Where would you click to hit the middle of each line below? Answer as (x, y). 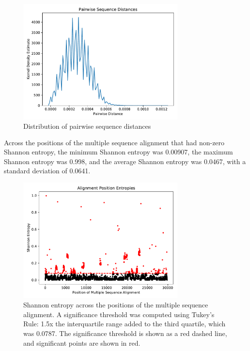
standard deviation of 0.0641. (47, 171)
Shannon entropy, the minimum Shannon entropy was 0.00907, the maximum (118, 152)
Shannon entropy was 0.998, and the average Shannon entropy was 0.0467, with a (125, 161)
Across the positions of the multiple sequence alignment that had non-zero (114, 142)
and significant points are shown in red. (82, 343)
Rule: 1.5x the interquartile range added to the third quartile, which (125, 324)
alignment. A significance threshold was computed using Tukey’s (119, 314)
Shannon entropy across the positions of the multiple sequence (116, 305)
